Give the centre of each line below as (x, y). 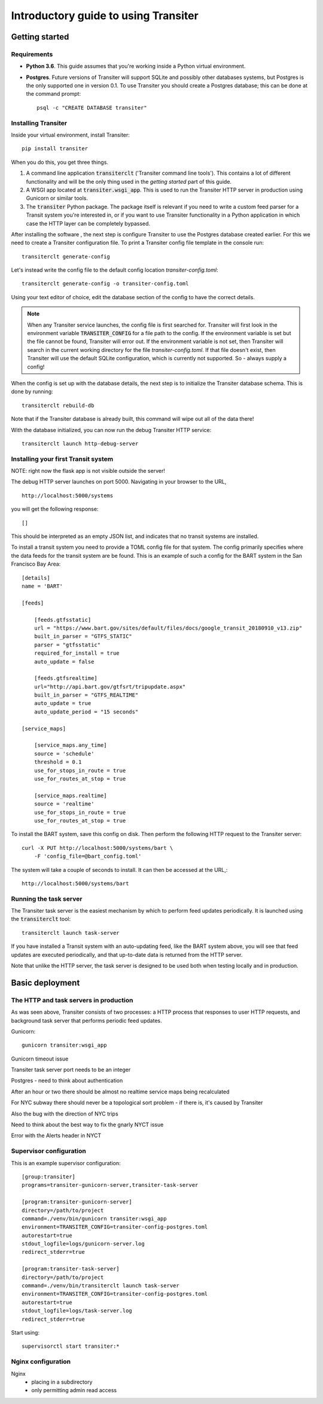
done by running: (32, 391)
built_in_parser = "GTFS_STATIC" (83, 636)
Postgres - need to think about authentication (67, 1081)
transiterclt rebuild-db (58, 405)
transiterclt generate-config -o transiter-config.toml (105, 284)
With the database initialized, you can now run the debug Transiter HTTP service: (111, 430)
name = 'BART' (42, 586)
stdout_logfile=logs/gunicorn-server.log (83, 1244)
